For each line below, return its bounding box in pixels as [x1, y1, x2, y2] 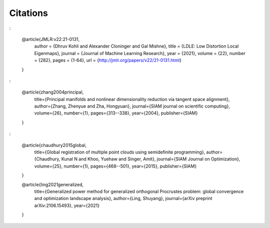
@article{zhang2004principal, [21, 89, 84, 95]
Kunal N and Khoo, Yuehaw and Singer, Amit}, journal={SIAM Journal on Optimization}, [61, 156, 240, 162]
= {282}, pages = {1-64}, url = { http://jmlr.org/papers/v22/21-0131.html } [34, 57, 182, 63]
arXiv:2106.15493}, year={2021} [34, 202, 100, 208]
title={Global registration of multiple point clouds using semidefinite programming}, [34, 149, 205, 155]
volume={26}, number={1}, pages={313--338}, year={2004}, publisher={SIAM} [34, 110, 198, 116]
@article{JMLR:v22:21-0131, [21, 36, 80, 42]
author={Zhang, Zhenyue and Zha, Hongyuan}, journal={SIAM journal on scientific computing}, [34, 103, 230, 109]
